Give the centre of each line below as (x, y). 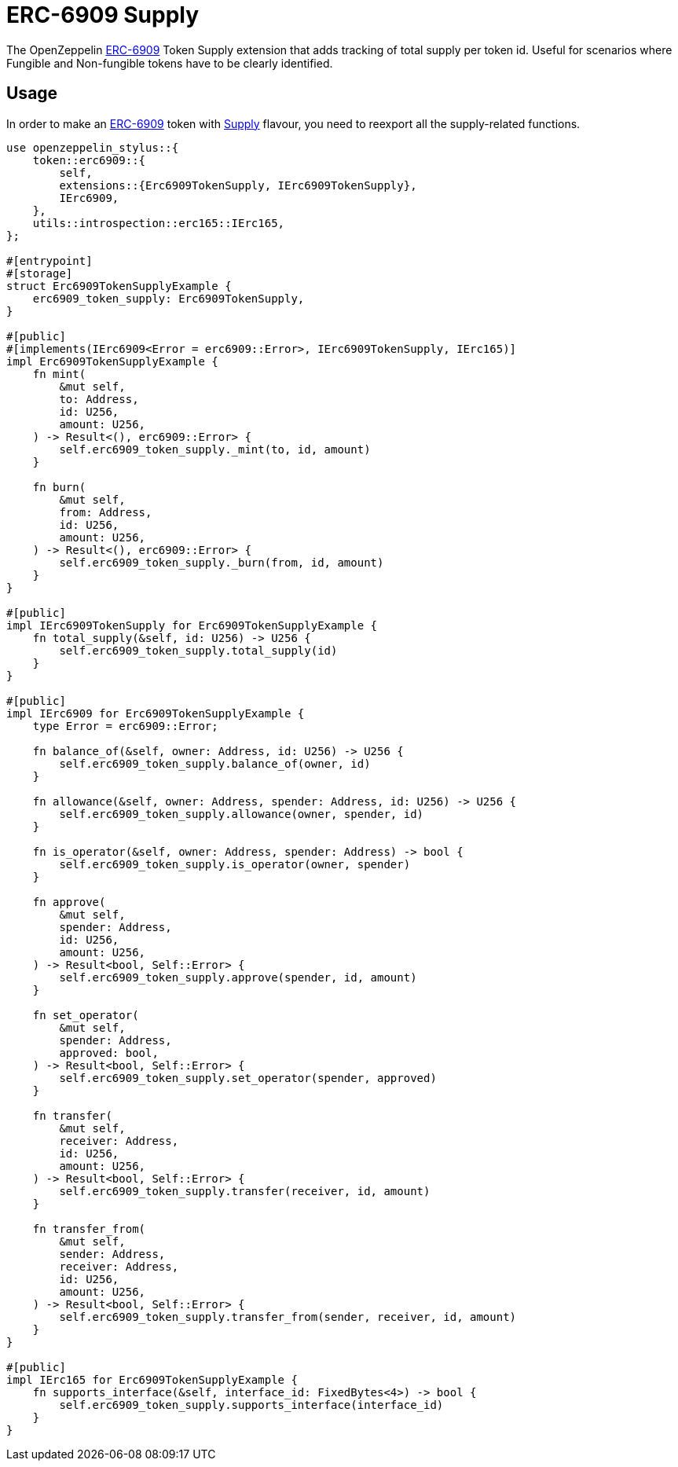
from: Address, (106, 512)
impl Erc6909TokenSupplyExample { (112, 361)
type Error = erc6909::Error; (125, 726)
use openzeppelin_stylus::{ (93, 147)
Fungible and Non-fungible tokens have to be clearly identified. (170, 63)
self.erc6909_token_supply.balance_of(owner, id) (215, 763)
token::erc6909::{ (89, 160)
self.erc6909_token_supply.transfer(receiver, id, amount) (245, 1191)
